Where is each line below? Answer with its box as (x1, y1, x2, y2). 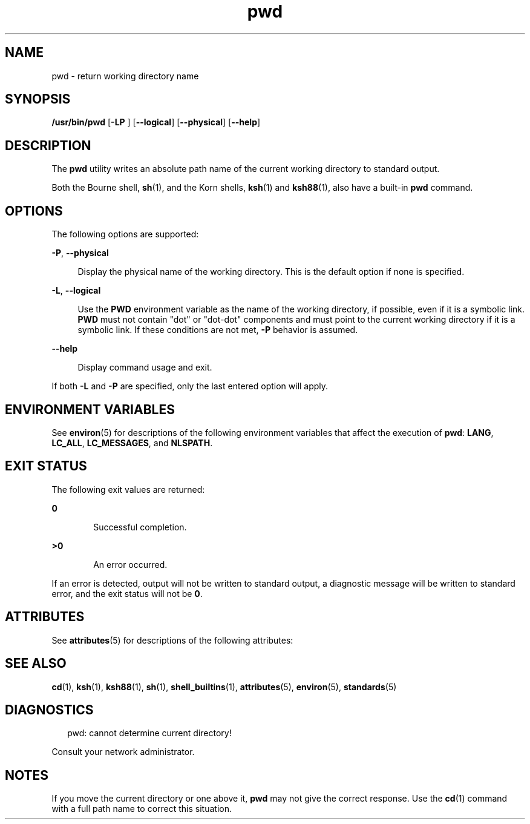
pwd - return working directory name (51, 70, 199, 81)
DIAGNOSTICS (5, 702, 94, 717)
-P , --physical (51, 248, 109, 259)
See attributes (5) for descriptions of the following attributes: (51, 634, 293, 645)
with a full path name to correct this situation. (51, 803, 232, 814)
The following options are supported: (51, 229, 199, 240)
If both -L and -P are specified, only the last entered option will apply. (51, 381, 329, 392)
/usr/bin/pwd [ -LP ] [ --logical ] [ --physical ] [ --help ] (51, 117, 261, 128)
